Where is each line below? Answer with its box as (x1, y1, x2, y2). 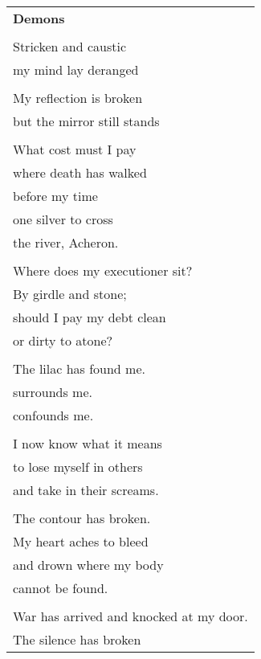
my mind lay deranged (13, 60, 139, 79)
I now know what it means (13, 434, 162, 452)
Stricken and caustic (13, 37, 127, 55)
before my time (13, 186, 98, 205)
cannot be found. (13, 579, 108, 597)
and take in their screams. (13, 481, 159, 499)
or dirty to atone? (13, 331, 113, 350)
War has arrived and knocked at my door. (13, 607, 248, 625)
